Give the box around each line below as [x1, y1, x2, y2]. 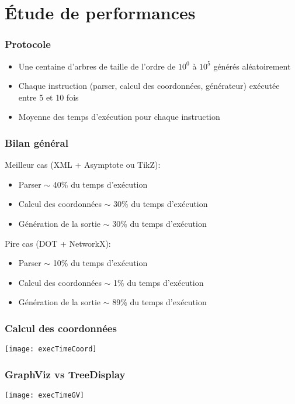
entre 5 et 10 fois [18, 91, 79, 103]
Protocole [5, 37, 51, 51]
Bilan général [5, 135, 68, 150]
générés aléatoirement [213, 60, 291, 72]
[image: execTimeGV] [5, 391, 85, 400]
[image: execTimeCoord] [5, 345, 97, 354]
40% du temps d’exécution [53, 178, 148, 190]
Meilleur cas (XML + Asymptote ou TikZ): [5, 158, 161, 171]
